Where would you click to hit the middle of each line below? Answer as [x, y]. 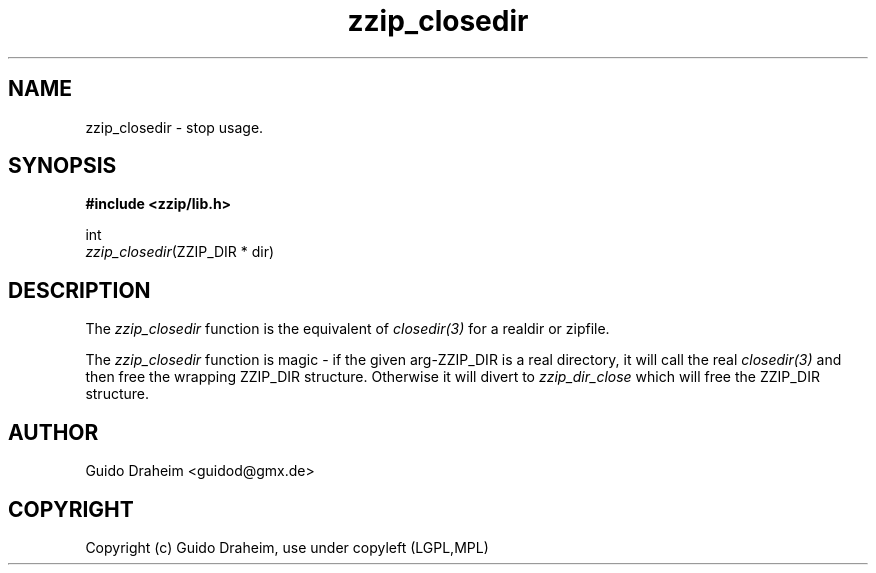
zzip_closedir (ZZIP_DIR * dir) [180, 252]
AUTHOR [53, 432]
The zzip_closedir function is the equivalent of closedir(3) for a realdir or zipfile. [347, 329]
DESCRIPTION [79, 290]
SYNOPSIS [62, 166]
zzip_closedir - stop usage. [174, 127]
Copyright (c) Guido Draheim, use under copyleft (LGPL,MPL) [287, 547]
